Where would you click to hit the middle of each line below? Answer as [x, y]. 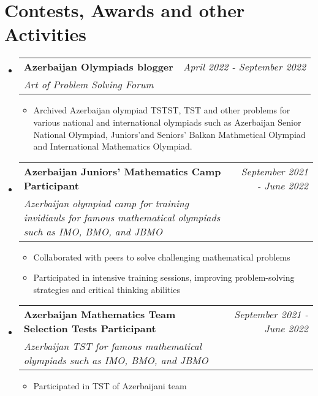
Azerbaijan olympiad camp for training [106, 203]
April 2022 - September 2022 [244, 67]
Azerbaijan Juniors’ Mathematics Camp [122, 171]
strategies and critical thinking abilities [107, 289]
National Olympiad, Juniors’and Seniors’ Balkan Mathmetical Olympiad [169, 134]
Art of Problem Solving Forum [89, 85]
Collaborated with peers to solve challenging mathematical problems [162, 257]
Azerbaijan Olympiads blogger [98, 67]
